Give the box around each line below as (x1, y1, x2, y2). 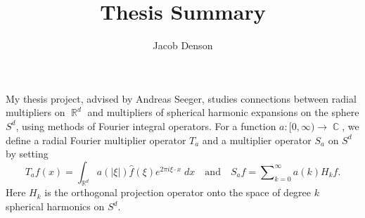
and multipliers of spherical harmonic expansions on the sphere (87, 105, 359, 120)
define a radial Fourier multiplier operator (6, 132, 186, 147)
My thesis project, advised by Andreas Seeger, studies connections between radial (6, 91, 357, 105)
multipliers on (6, 105, 65, 120)
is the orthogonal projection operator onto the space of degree (44, 185, 312, 200)
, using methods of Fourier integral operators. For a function (15, 118, 276, 133)
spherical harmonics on (6, 199, 105, 214)
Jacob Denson (153, 38, 213, 53)
